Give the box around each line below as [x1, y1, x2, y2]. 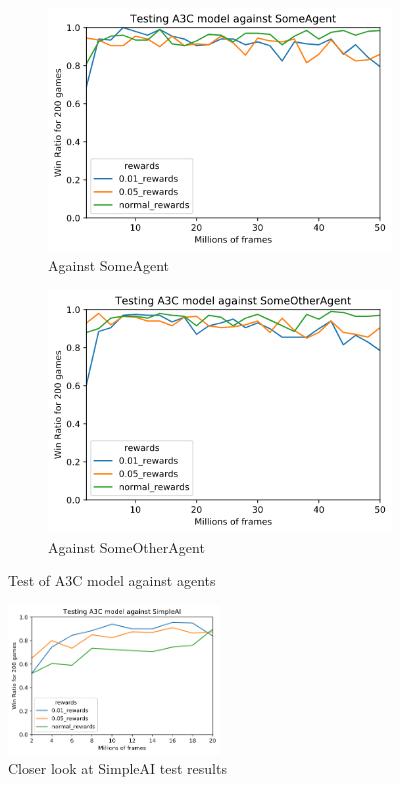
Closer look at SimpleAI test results [8, 758, 227, 779]
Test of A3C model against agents [8, 570, 216, 591]
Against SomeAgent [48, 254, 170, 275]
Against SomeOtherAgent [48, 536, 205, 557]
